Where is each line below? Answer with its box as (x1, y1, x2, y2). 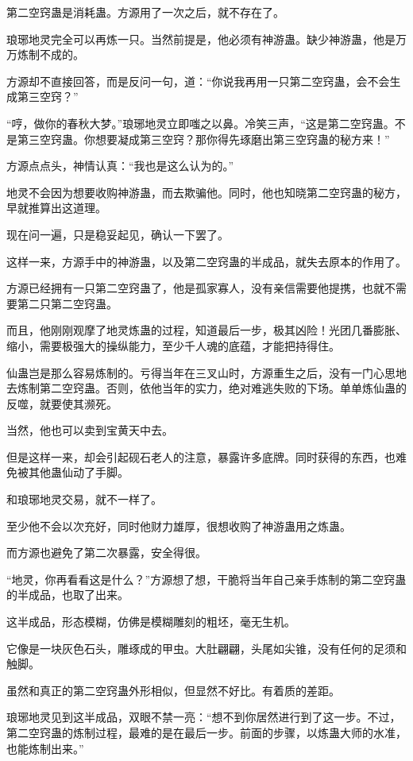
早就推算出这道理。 (6, 199, 106, 216)
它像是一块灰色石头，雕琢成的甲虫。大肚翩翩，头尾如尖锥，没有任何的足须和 (6, 639, 407, 656)
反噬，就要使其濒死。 (6, 395, 118, 411)
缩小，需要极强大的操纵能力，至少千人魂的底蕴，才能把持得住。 (6, 337, 340, 353)
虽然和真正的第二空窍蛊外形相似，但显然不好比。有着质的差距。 (6, 682, 340, 698)
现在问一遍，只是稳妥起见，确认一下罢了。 (6, 226, 229, 242)
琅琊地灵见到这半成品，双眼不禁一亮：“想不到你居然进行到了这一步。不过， (6, 709, 401, 725)
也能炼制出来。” (6, 740, 84, 756)
